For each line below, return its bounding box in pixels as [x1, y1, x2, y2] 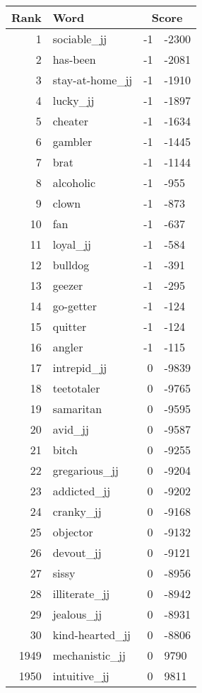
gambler [52, 133, 93, 150]
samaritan [52, 400, 102, 417]
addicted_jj [52, 483, 111, 499]
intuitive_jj [52, 667, 109, 684]
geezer [52, 277, 83, 293]
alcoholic [52, 174, 96, 191]
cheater [52, 113, 88, 129]
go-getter [52, 298, 97, 314]
